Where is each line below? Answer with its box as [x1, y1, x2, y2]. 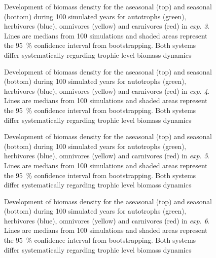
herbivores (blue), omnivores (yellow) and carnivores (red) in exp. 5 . [4, 150, 210, 161]
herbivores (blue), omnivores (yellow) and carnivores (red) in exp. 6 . [4, 215, 210, 225]
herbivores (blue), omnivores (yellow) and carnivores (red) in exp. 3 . [4, 21, 210, 31]
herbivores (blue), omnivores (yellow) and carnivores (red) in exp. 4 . [4, 85, 210, 96]
